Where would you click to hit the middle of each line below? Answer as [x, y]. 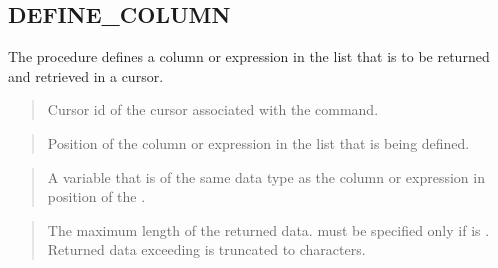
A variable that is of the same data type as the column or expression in [266, 176]
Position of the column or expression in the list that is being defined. [258, 142]
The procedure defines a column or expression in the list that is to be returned [249, 56]
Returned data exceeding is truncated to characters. [206, 249]
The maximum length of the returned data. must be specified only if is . [268, 229]
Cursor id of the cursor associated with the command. [213, 109]
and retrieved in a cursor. [86, 75]
